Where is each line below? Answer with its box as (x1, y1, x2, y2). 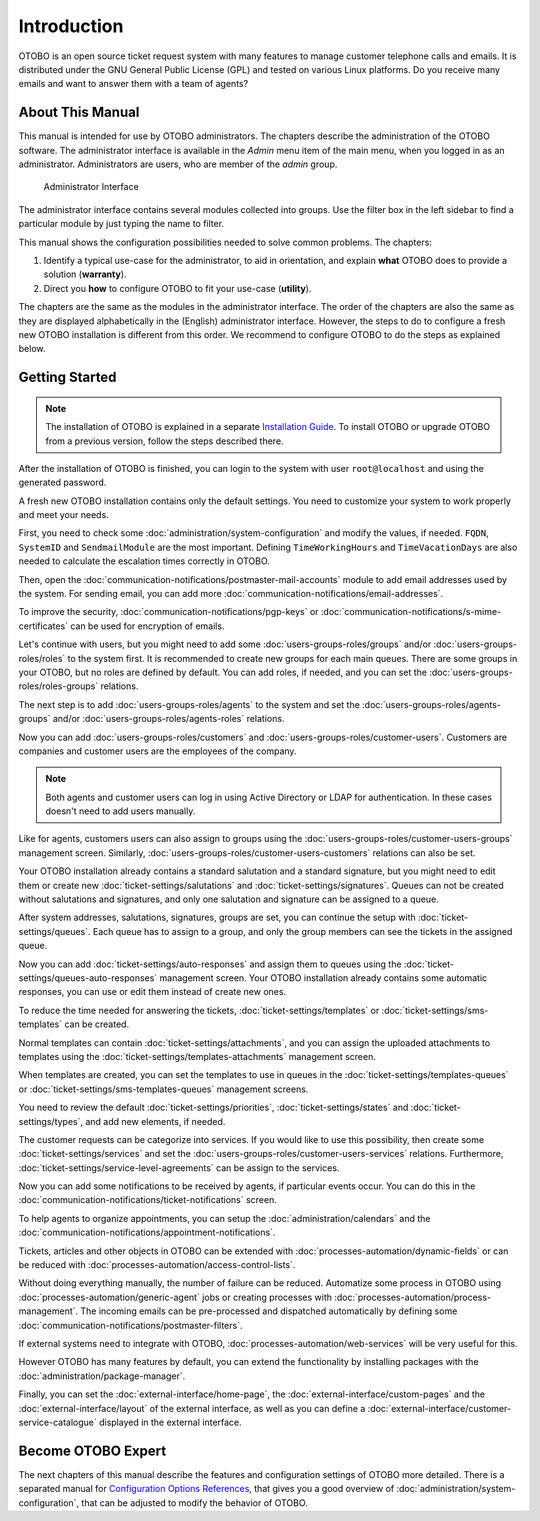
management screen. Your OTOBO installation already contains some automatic (159, 972, 488, 984)
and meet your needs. (18, 509, 109, 521)
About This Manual (18, 104, 140, 121)
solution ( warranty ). (43, 268, 127, 280)
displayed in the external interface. (98, 1416, 242, 1428)
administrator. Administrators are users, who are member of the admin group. (18, 158, 338, 170)
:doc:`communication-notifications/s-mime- (320, 606, 502, 618)
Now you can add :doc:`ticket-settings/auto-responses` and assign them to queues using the (18, 958, 402, 970)
